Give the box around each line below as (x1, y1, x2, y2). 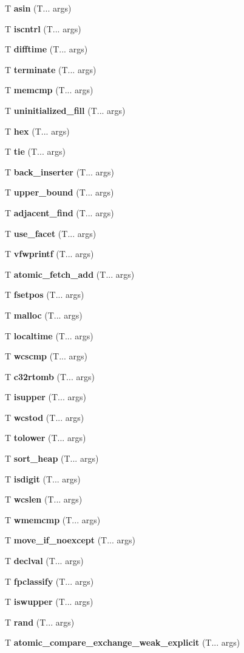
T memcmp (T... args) (5, 83, 93, 96)
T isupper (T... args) (5, 390, 86, 403)
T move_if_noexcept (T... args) (5, 534, 136, 546)
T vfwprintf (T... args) (5, 247, 94, 260)
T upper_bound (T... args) (5, 186, 114, 199)
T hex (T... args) (5, 124, 70, 137)
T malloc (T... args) (5, 308, 83, 321)
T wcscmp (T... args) (5, 350, 88, 362)
